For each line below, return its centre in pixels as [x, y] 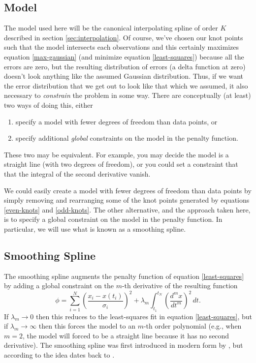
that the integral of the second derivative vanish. [77, 173]
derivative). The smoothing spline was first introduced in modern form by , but [124, 345]
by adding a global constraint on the [59, 286]
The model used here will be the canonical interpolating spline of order [111, 28]
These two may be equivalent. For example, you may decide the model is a [116, 154]
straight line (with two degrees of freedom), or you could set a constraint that [121, 164]
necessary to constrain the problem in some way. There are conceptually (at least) [128, 95]
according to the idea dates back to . [59, 354]
